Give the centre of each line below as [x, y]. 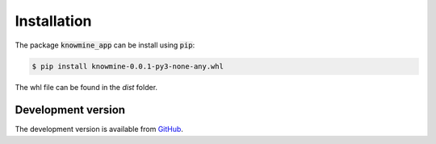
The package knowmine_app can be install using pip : [105, 45]
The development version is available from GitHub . [99, 130]
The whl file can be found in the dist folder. [86, 87]
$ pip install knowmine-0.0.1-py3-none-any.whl [128, 66]
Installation [53, 21]
